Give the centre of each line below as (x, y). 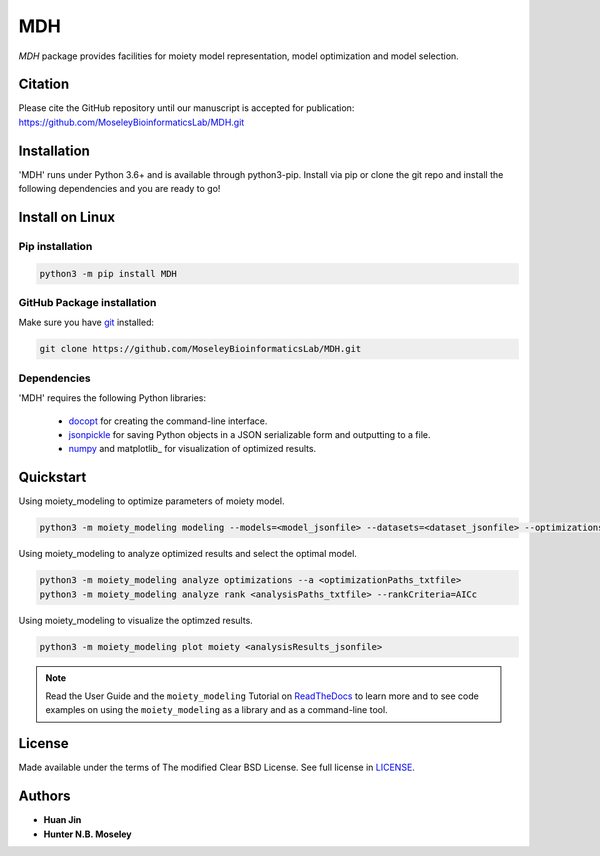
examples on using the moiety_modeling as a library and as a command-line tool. (217, 710)
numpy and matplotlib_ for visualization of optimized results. (192, 449)
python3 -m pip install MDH (108, 273)
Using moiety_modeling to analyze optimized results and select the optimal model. (187, 554)
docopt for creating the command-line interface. (168, 421)
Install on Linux (66, 216)
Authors (44, 796)
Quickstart (52, 477)
